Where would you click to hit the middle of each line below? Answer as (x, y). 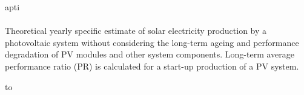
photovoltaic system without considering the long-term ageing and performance (152, 42)
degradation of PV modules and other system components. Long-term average (150, 54)
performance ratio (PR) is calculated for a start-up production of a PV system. (152, 66)
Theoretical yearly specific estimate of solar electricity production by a (136, 31)
